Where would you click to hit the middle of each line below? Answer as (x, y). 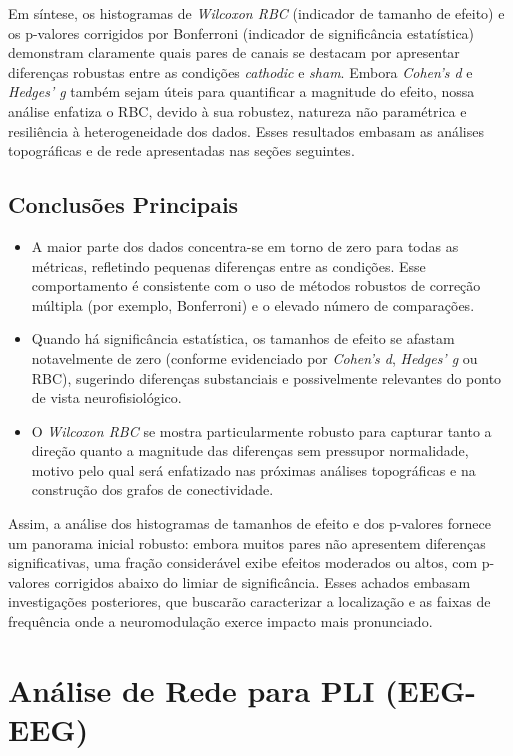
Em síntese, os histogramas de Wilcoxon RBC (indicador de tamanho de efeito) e (256, 13)
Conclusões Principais (123, 204)
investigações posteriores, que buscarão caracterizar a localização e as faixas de (249, 601)
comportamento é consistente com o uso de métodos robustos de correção (256, 285)
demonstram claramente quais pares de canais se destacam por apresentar (234, 52)
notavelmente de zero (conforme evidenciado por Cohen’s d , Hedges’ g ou (254, 357)
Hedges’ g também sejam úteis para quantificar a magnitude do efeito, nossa (241, 91)
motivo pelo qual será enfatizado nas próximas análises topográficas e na (253, 469)
